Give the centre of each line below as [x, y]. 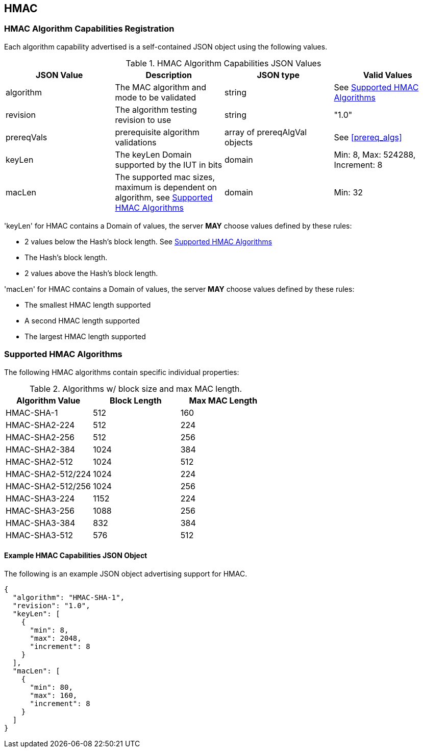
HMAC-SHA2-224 [40, 425]
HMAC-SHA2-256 [40, 437]
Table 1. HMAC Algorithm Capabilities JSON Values [223, 63]
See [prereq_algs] [368, 137]
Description [169, 75]
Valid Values [388, 75]
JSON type [278, 75]
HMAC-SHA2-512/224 [48, 474]
